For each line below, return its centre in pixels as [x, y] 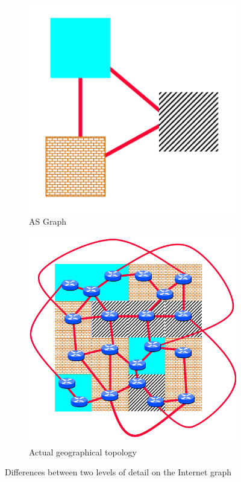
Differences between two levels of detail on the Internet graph [118, 472]
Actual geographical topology [83, 451]
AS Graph [48, 221]
